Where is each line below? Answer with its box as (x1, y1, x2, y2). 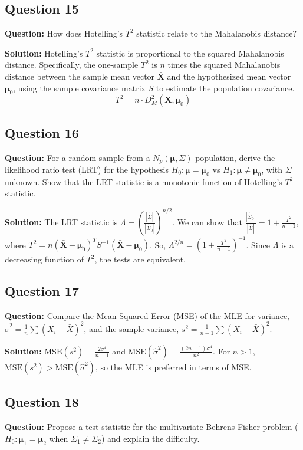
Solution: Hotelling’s (5, 47, 83, 59)
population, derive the (195, 151, 275, 163)
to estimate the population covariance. (156, 81, 295, 94)
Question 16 (5, 123, 79, 142)
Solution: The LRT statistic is (5, 215, 118, 228)
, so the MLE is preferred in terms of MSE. (95, 360, 252, 373)
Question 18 (5, 393, 79, 411)
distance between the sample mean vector (5, 70, 155, 82)
